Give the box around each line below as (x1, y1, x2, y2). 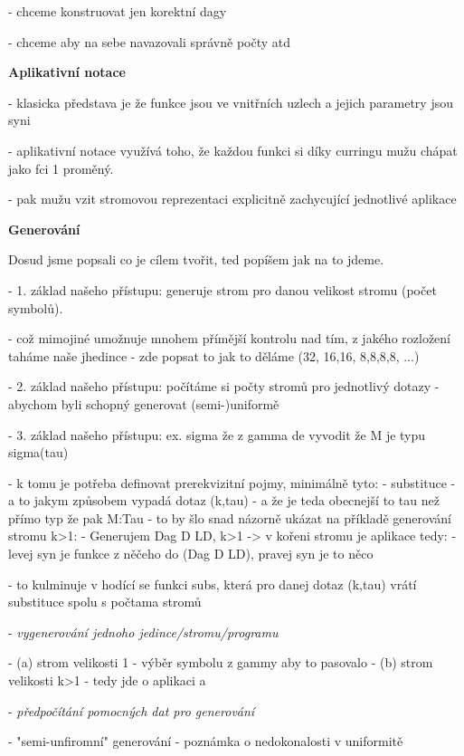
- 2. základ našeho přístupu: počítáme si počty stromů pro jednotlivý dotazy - (8, 377, 440, 396)
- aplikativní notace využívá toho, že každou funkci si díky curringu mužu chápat (8, 140, 458, 159)
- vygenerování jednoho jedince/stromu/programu (8, 622, 279, 641)
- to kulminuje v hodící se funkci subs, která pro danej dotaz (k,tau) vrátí (8, 574, 417, 593)
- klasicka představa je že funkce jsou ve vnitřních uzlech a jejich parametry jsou (8, 92, 453, 111)
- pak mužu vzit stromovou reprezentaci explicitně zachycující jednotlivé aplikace (8, 189, 457, 208)
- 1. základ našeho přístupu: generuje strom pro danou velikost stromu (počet (8, 280, 437, 299)
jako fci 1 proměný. (8, 158, 114, 177)
